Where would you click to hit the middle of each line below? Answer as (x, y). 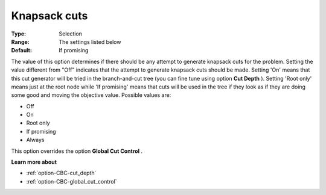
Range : (20, 42)
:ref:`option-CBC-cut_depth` (61, 173)
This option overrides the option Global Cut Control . (77, 151)
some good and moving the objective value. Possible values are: (91, 95)
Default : (22, 51)
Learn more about (34, 162)
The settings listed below (90, 42)
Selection (71, 34)
